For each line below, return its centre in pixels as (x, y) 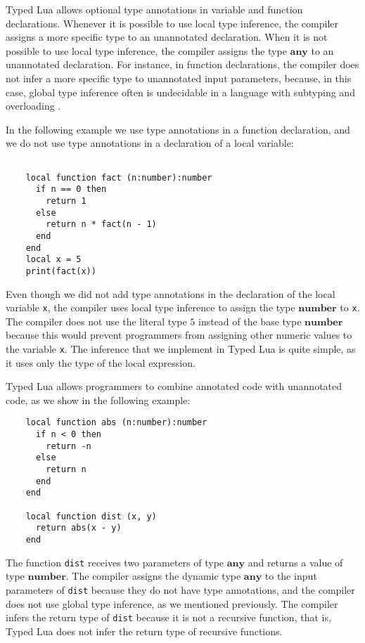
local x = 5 (53, 260)
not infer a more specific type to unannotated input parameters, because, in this (179, 78)
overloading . (33, 106)
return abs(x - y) (78, 528)
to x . (350, 307)
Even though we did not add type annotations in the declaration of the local (171, 293)
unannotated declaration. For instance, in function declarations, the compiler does (182, 64)
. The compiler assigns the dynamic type (153, 576)
